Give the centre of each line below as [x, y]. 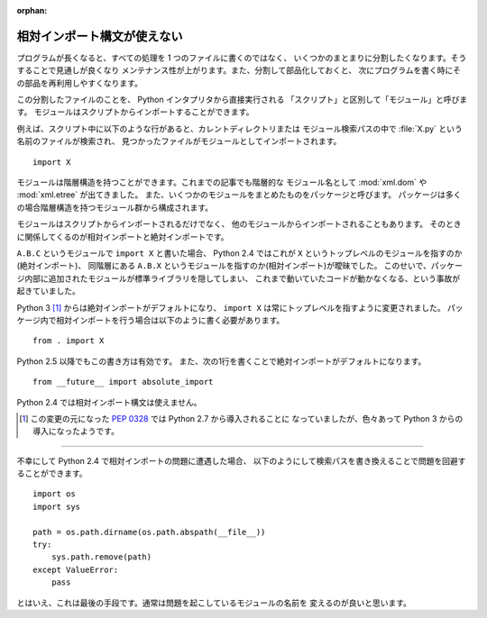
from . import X [69, 341]
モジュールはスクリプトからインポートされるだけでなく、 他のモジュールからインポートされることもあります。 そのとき [239, 224]
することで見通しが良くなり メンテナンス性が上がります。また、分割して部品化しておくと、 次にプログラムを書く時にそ [239, 70]
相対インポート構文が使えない [100, 36]
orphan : [32, 10]
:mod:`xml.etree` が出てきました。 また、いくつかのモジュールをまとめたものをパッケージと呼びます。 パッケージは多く [239, 195]
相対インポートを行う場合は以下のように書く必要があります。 [170, 320]
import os [54, 494]
